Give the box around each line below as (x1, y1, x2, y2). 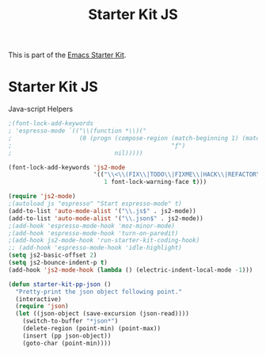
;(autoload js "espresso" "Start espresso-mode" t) (8, 200, 182, 208)
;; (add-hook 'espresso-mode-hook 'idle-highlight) (8, 244, 182, 252)
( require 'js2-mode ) (8, 193, 77, 200)
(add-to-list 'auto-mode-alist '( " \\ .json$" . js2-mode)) (8, 214, 203, 223)
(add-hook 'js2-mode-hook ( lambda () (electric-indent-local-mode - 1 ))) (8, 265, 253, 274)
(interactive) (15, 295, 62, 303)
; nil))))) (8, 149, 144, 157)
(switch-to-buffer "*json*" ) (22, 317, 119, 326)
